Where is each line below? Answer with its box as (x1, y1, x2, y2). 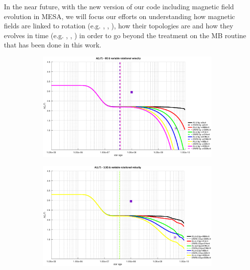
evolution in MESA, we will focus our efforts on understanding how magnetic (4, 11, 235, 21)
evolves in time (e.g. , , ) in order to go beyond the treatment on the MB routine (4, 30, 247, 40)
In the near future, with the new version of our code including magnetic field (4, 1, 234, 11)
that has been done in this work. (4, 40, 101, 50)
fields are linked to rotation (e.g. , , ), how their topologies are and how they (4, 21, 233, 31)
